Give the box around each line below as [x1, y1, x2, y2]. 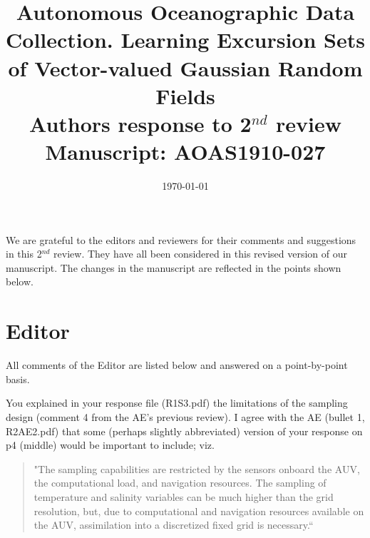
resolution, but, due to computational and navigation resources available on [34, 503, 364, 518]
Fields [155, 81, 215, 110]
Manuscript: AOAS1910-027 [45, 137, 326, 166]
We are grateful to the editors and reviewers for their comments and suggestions [6, 232, 356, 247]
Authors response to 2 [29, 108, 252, 138]
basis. [6, 371, 30, 386]
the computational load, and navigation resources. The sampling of [34, 475, 327, 490]
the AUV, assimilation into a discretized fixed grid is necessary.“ [34, 517, 314, 532]
